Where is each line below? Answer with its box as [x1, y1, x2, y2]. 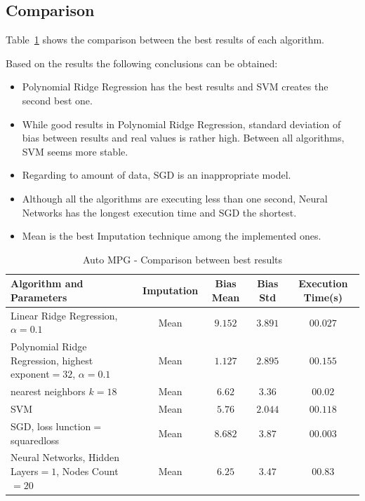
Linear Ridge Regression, [11, 308, 118, 322]
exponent [11, 366, 50, 381]
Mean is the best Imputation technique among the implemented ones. [22, 228, 321, 243]
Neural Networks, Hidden [11, 450, 119, 465]
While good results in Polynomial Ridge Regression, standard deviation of [22, 116, 341, 131]
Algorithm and [11, 276, 84, 291]
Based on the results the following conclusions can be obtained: [6, 55, 278, 70]
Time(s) [303, 289, 343, 304]
